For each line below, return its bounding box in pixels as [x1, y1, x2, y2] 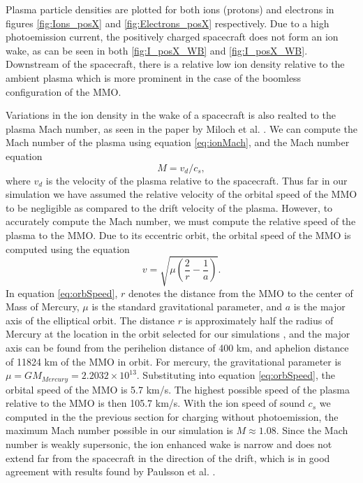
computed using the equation [6, 241, 130, 256]
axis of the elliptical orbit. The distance [6, 312, 175, 327]
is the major [293, 299, 346, 314]
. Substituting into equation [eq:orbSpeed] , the [136, 368, 335, 382]
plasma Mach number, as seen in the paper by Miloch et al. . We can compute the [6, 121, 357, 136]
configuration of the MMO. [6, 84, 121, 99]
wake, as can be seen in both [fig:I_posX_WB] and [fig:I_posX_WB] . [6, 43, 308, 57]
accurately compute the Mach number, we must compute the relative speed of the [6, 214, 356, 229]
